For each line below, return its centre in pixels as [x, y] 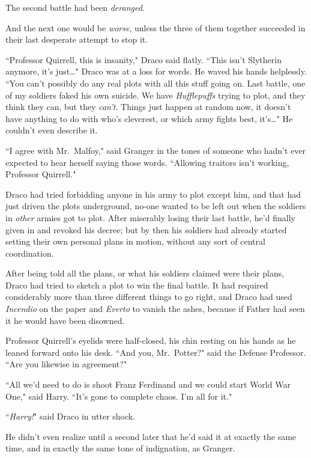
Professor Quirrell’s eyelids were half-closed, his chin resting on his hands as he [151, 340]
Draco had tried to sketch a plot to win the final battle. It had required [137, 285]
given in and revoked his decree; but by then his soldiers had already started [146, 229]
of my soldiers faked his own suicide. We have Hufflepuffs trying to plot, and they [155, 95]
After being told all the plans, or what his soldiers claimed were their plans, [145, 273]
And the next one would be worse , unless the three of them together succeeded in [155, 27]
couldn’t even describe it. [52, 130]
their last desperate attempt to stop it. [77, 39]
